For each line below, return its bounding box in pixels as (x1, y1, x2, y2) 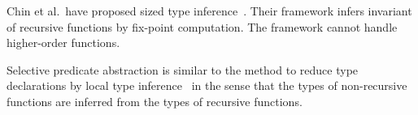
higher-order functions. (7, 34, 120, 51)
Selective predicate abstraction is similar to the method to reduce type (7, 61, 359, 78)
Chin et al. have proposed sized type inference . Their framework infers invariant (7, 2, 412, 19)
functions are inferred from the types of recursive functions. (7, 92, 303, 109)
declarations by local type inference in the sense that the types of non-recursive (7, 77, 407, 94)
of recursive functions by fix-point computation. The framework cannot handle (7, 18, 398, 35)
